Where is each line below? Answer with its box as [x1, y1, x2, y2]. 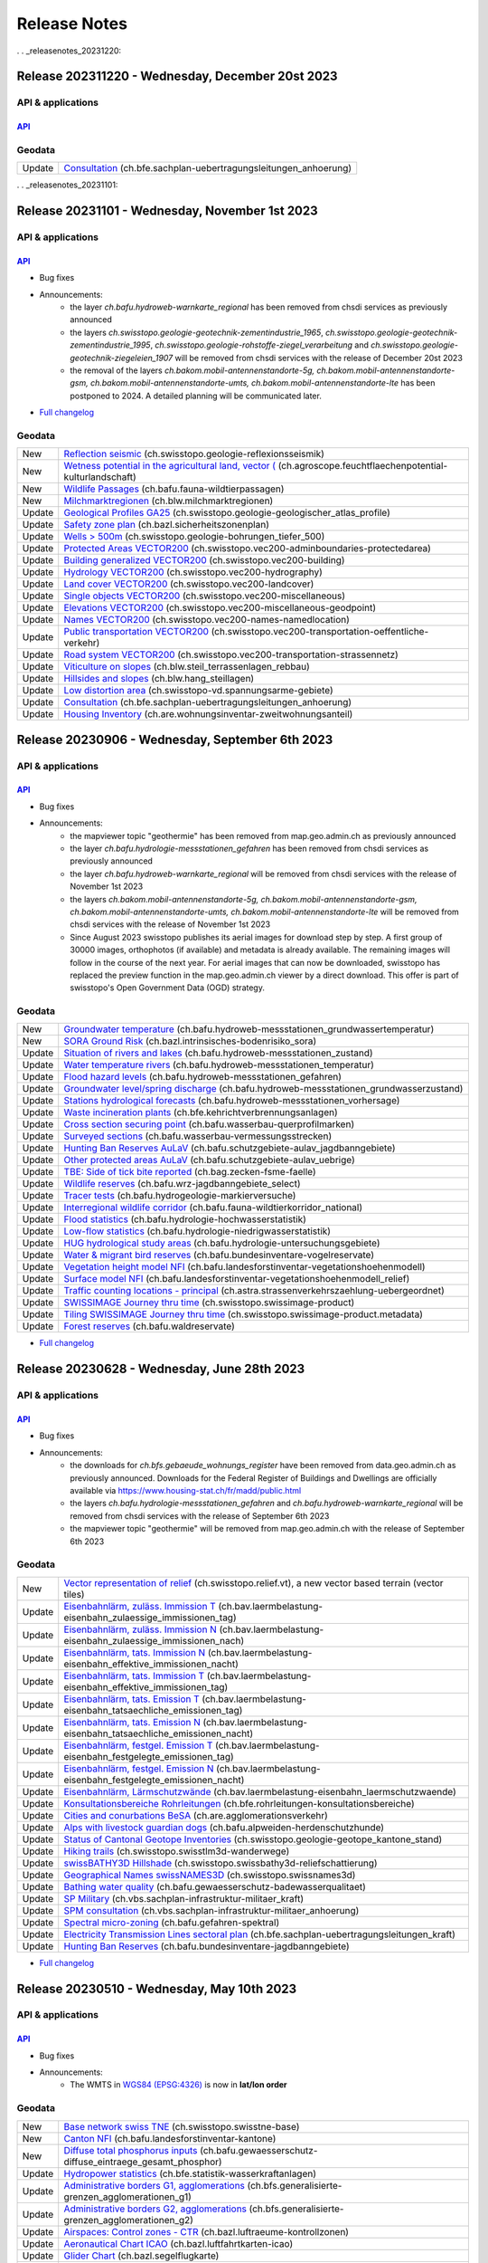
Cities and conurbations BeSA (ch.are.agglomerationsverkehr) [63, 1809, 329, 1821]
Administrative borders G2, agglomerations [63, 2202, 248, 2215]
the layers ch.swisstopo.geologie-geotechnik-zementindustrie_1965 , [70, 327, 324, 338]
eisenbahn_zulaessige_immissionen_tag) [63, 1611, 237, 1624]
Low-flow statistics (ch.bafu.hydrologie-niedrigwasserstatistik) [63, 1225, 332, 1237]
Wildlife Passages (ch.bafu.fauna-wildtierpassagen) [63, 482, 285, 495]
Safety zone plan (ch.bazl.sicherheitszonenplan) [63, 519, 270, 531]
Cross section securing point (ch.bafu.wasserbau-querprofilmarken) [63, 1118, 355, 1131]
